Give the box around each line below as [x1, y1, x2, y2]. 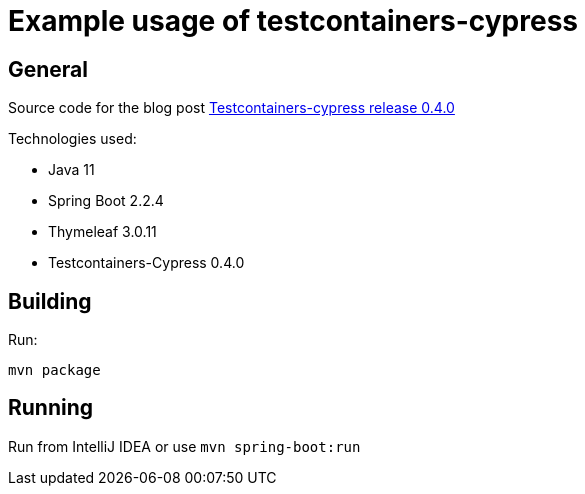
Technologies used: [8, 130, 137, 148]
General [8, 56, 89, 82]
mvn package [8, 362, 101, 379]
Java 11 [48, 161, 95, 179]
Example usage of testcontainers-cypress [8, 4, 579, 38]
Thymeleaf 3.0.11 [48, 223, 157, 241]
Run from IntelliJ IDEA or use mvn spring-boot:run [8, 437, 361, 455]
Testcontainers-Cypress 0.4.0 [48, 254, 245, 272]
